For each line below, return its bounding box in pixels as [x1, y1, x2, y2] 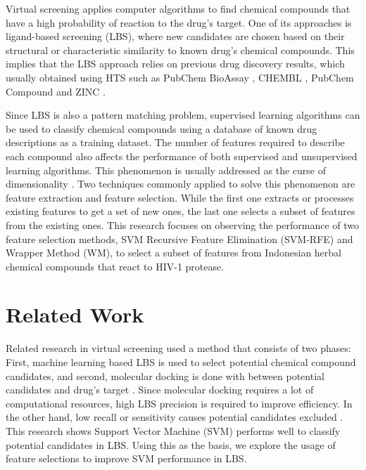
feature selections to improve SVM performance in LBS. [6, 451, 247, 466]
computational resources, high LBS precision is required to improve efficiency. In [6, 396, 353, 410]
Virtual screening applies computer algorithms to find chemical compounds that [6, 1, 351, 15]
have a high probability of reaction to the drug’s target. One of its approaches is [6, 15, 352, 30]
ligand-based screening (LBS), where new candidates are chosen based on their [6, 29, 345, 44]
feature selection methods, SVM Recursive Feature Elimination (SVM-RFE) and [6, 231, 353, 246]
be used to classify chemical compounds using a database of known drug [6, 121, 317, 136]
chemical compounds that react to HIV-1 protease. [6, 259, 225, 273]
